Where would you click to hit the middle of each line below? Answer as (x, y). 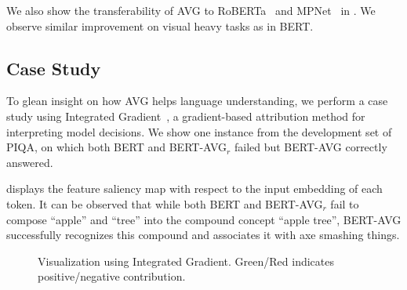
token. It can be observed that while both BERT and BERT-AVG (165, 203)
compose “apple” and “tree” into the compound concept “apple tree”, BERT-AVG (204, 219)
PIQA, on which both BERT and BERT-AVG (117, 147)
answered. (30, 162)
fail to (345, 203)
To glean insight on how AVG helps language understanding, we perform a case (197, 101)
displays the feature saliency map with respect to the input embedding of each (194, 188)
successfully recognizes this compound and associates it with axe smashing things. (203, 235)
